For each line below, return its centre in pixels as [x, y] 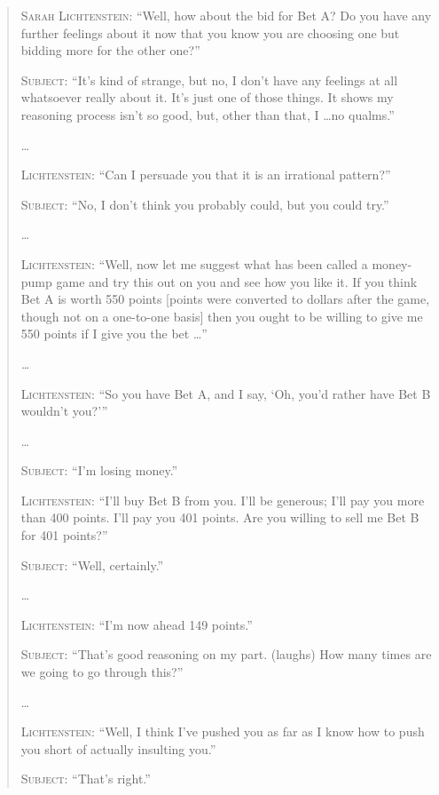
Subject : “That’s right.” [86, 779]
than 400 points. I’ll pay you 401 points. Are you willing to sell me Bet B [220, 517]
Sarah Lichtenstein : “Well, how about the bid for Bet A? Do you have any [226, 15]
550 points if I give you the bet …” [114, 334]
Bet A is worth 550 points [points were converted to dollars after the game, [225, 299]
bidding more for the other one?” [110, 50]
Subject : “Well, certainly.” [92, 564]
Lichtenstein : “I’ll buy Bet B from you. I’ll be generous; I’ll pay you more [223, 500]
